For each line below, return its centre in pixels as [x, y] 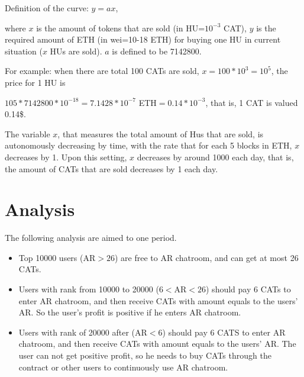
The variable [28, 133]
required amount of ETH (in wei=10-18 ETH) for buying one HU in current [143, 39]
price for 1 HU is [35, 82]
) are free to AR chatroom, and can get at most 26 [206, 257]
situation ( [24, 51]
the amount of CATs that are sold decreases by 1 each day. [111, 168]
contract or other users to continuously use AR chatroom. [123, 367]
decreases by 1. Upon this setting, [66, 157]
